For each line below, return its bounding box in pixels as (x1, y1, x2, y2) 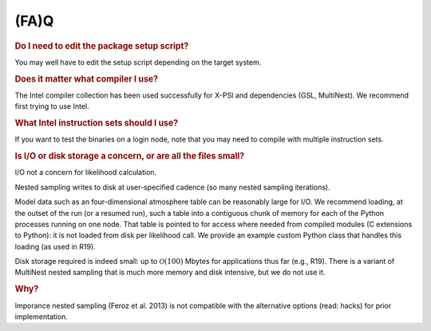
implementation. (14, 312, 68, 321)
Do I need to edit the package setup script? (14, 40, 189, 51)
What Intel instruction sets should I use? (14, 118, 179, 129)
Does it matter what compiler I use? (14, 73, 159, 84)
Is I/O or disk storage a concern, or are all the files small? (14, 150, 245, 162)
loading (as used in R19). (14, 241, 96, 251)
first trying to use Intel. (14, 102, 89, 111)
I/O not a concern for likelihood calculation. (14, 168, 157, 177)
